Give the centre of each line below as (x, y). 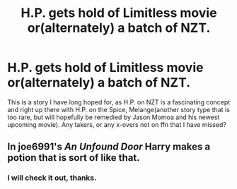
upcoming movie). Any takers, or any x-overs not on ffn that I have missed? (117, 124)
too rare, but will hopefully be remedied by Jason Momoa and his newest (114, 117)
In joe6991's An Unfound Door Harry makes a (109, 147)
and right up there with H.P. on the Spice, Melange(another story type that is (118, 109)
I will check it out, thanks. (52, 178)
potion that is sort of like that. (74, 158)
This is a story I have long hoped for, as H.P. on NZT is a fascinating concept (119, 102)
